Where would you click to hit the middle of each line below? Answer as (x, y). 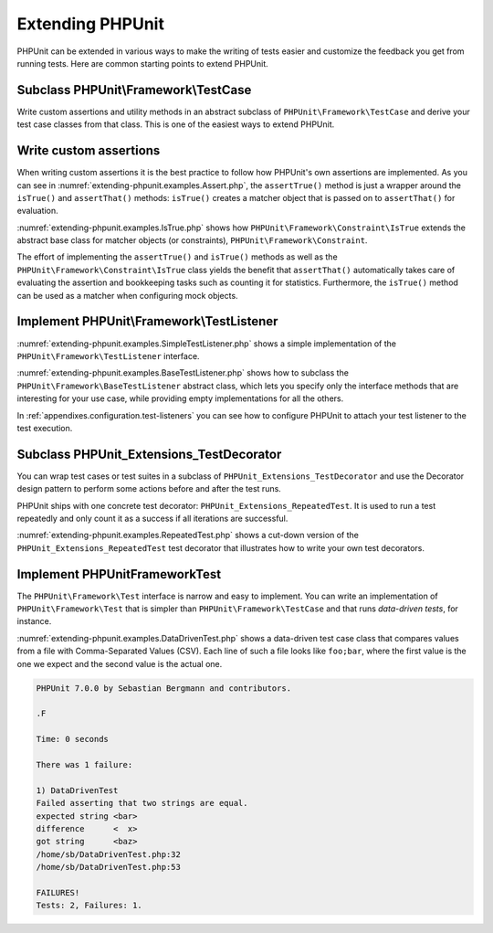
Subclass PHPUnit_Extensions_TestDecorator (149, 454)
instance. (34, 621)
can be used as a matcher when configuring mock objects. (127, 295)
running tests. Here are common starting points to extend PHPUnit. (142, 63)
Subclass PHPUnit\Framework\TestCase (134, 90)
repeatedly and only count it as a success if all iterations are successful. (152, 518)
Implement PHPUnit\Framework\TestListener (147, 321)
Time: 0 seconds (73, 739)
